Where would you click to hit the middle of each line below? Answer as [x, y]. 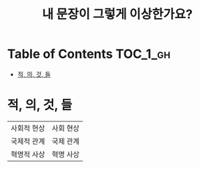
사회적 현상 [28, 128]
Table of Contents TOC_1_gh [89, 54]
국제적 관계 [28, 141]
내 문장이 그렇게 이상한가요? [117, 14]
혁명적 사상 [28, 154]
